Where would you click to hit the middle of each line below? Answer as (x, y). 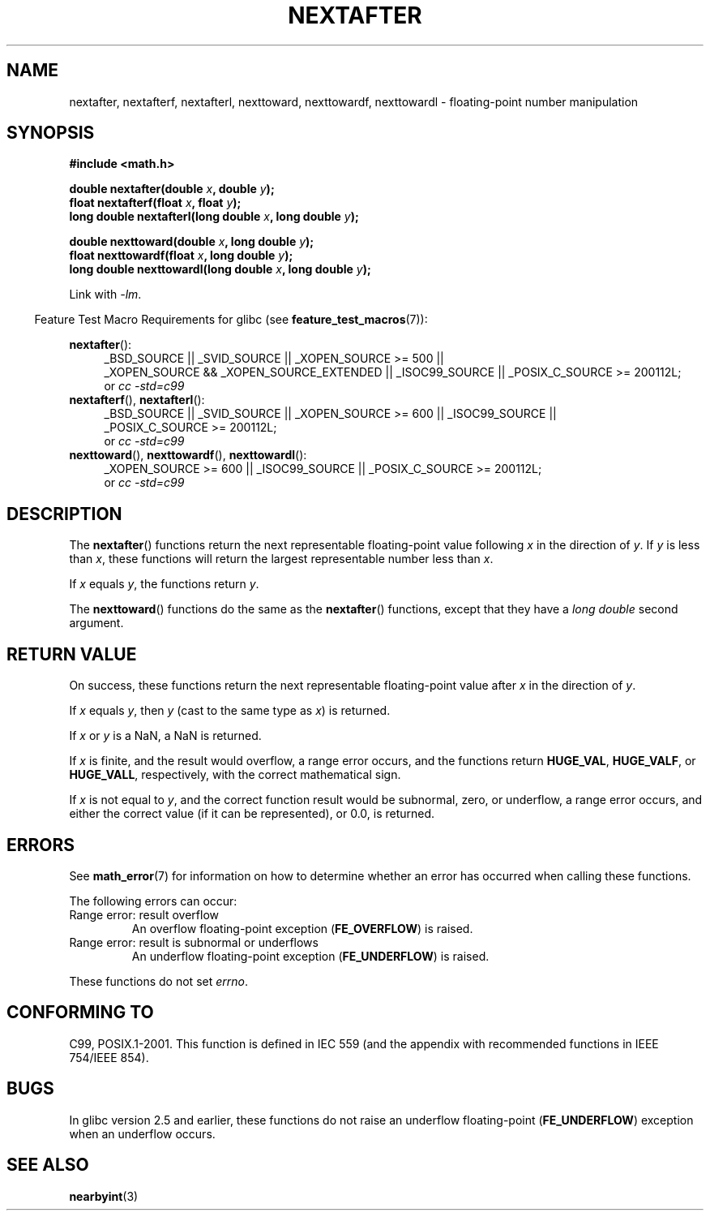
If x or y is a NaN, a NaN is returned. (165, 736)
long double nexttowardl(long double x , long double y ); (220, 269)
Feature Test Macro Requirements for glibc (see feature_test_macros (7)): (231, 320)
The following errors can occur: (153, 901)
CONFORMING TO (80, 1013)
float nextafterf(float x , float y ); (155, 203)
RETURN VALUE (72, 654)
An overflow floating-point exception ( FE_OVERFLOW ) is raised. (302, 928)
